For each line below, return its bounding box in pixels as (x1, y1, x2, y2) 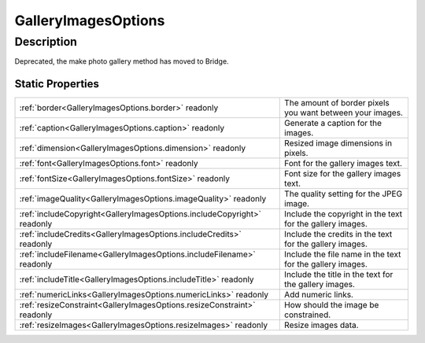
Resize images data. (284, 319, 359, 330)
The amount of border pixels (284, 98, 390, 109)
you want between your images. (284, 107, 403, 118)
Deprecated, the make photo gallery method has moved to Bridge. (14, 57, 229, 66)
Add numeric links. (284, 290, 354, 301)
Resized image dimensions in (284, 138, 393, 149)
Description (14, 35, 78, 49)
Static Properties (14, 77, 100, 90)
